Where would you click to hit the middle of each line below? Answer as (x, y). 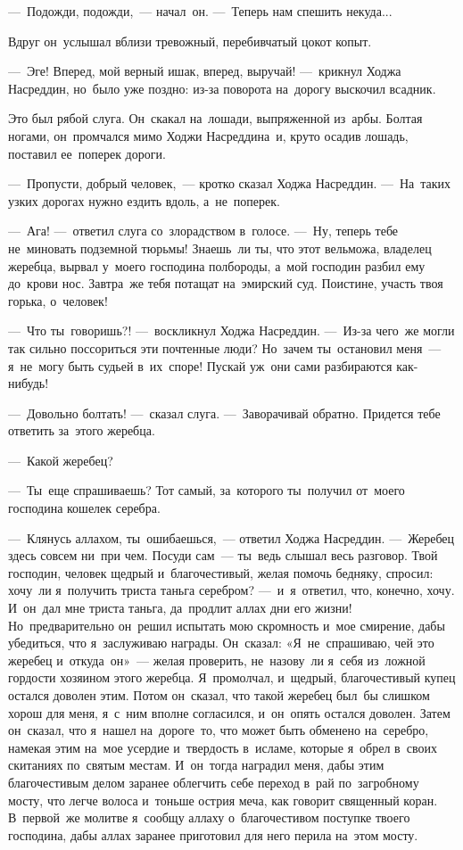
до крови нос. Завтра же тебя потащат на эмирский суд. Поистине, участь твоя (226, 283)
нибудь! (29, 383)
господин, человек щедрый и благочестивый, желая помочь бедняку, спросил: (221, 572)
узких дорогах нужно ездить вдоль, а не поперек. (144, 200)
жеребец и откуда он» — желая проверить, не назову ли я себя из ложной (217, 660)
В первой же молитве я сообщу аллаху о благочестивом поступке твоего (209, 817)
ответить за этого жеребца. (82, 430)
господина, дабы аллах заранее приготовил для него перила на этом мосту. (213, 834)
